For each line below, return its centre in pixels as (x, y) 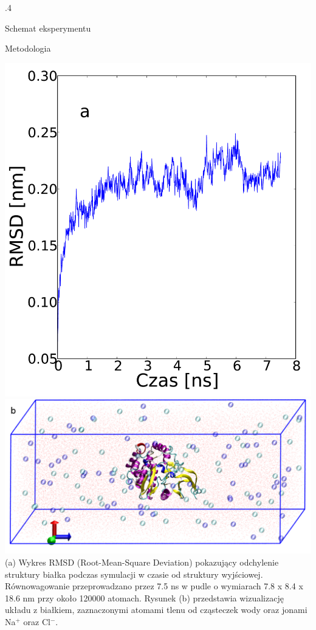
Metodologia (28, 48)
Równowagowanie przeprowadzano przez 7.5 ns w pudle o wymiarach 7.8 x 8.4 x (154, 586)
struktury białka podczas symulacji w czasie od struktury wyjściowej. (134, 574)
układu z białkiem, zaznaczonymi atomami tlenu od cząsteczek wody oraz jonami (156, 610)
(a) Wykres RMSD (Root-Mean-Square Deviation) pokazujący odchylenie (142, 562)
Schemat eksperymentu (48, 28)
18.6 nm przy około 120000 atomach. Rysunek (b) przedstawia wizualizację (144, 597)
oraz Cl (37, 621)
